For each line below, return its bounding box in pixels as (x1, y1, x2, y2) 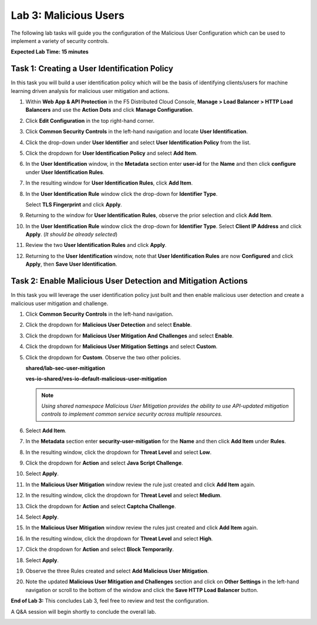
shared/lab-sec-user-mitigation (25, 365, 106, 372)
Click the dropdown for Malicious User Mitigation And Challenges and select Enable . (25, 332, 234, 339)
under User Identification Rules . (25, 168, 105, 176)
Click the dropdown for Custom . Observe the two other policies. (25, 353, 181, 361)
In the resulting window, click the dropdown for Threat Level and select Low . (25, 449, 212, 456)
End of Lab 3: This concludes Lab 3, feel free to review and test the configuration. (11, 597, 209, 604)
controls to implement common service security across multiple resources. (41, 410, 222, 417)
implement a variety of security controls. (11, 37, 109, 44)
